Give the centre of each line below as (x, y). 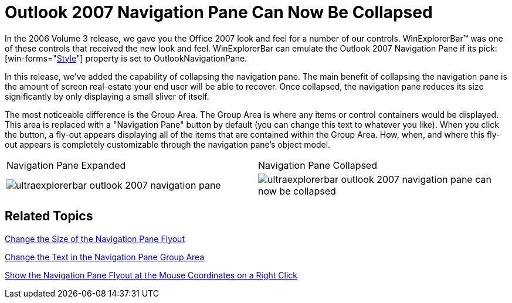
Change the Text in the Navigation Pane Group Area (105, 257)
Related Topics (49, 216)
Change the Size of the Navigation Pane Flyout (95, 239)
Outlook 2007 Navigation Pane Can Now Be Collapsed (219, 12)
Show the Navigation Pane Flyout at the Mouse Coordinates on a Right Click (151, 275)
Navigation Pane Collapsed (318, 165)
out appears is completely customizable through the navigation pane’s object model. (168, 144)
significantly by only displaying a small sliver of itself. (107, 96)
